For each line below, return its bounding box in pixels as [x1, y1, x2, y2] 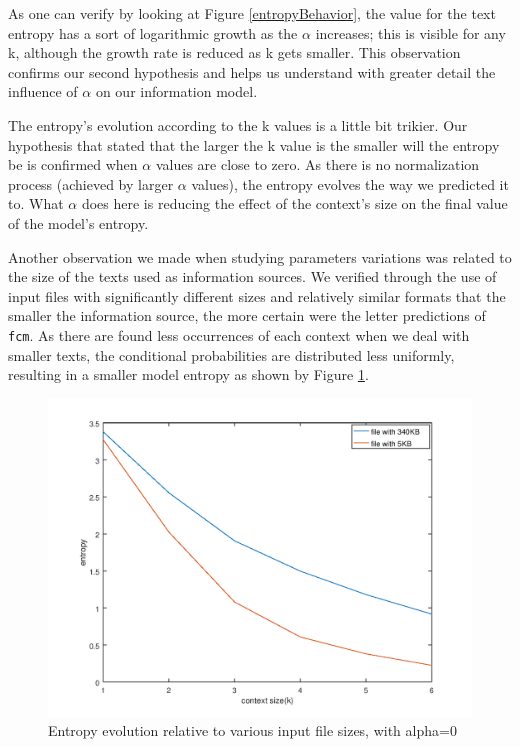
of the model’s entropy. [8, 212, 149, 233]
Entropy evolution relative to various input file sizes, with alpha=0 [48, 720, 457, 741]
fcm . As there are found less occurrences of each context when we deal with [8, 324, 470, 345]
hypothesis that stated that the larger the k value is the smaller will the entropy [8, 134, 500, 155]
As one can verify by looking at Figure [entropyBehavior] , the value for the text [8, 3, 496, 23]
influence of [8, 81, 78, 102]
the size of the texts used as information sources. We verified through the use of [8, 266, 497, 287]
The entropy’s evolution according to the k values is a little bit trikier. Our [8, 114, 468, 135]
